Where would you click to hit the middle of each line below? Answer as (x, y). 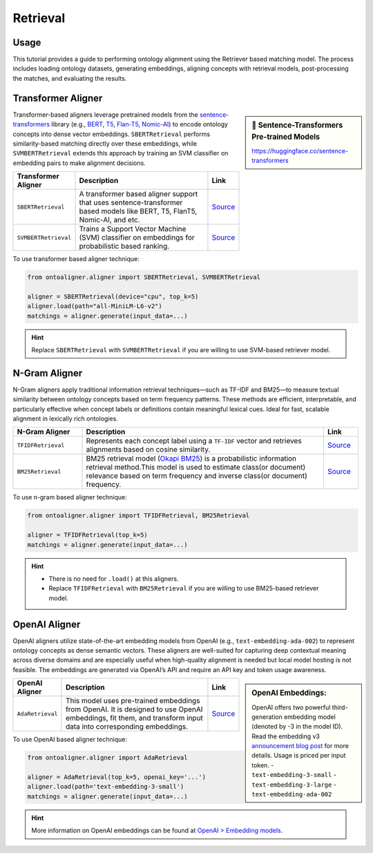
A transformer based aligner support (138, 194)
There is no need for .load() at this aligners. (114, 579)
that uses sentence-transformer (131, 202)
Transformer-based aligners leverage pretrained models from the (105, 115)
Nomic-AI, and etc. (110, 220)
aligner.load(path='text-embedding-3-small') (106, 787)
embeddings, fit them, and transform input (135, 718)
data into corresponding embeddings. (127, 727)
